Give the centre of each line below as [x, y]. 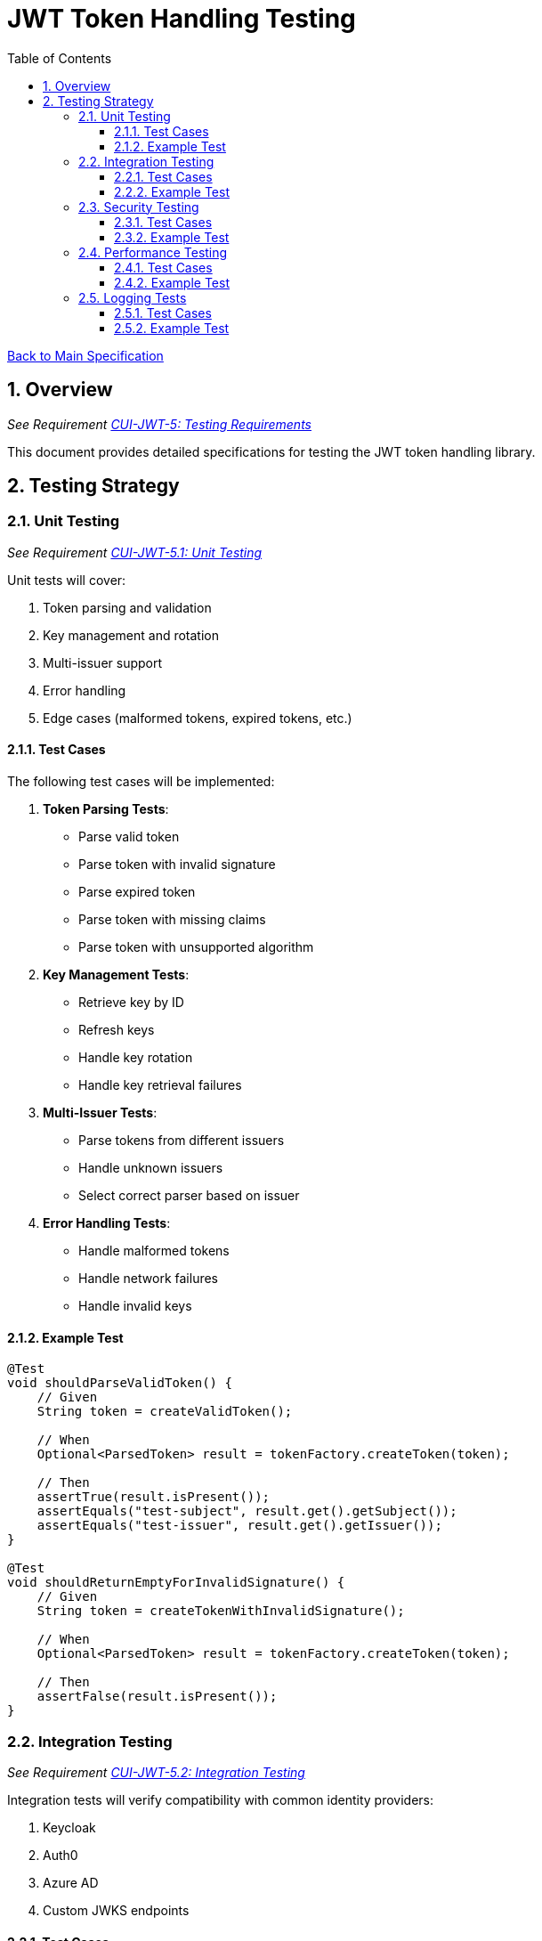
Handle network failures [149, 1279]
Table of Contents [60, 58]
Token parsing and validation [127, 607]
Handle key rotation [136, 1058]
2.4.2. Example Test [172, 282]
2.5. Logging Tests [133, 297]
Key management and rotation [131, 635]
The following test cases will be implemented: [141, 782]
